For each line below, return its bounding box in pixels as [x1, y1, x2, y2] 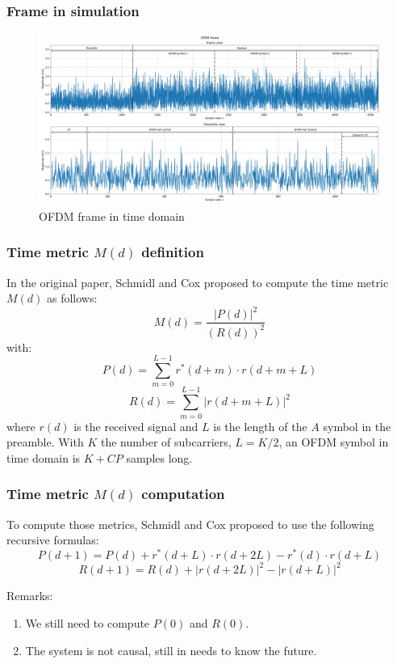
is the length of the [213, 417, 307, 434]
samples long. [126, 449, 193, 466]
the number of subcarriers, [100, 434, 232, 450]
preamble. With [6, 434, 84, 450]
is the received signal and [73, 417, 198, 434]
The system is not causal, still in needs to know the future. [25, 641, 317, 658]
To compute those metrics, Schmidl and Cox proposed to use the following [6, 515, 374, 532]
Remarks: [6, 587, 53, 604]
